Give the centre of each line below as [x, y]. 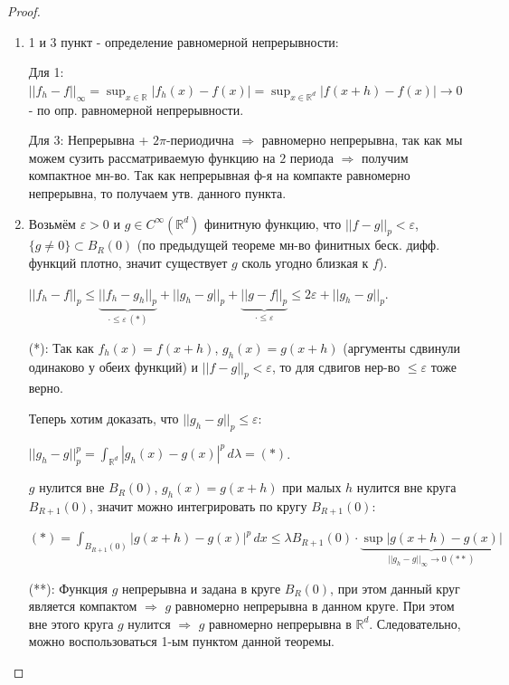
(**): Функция [68, 588]
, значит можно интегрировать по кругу [198, 505]
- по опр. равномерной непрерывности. [136, 109]
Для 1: [46, 72]
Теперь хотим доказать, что [104, 418]
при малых [312, 487]
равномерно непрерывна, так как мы [362, 140]
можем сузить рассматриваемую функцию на [152, 157]
